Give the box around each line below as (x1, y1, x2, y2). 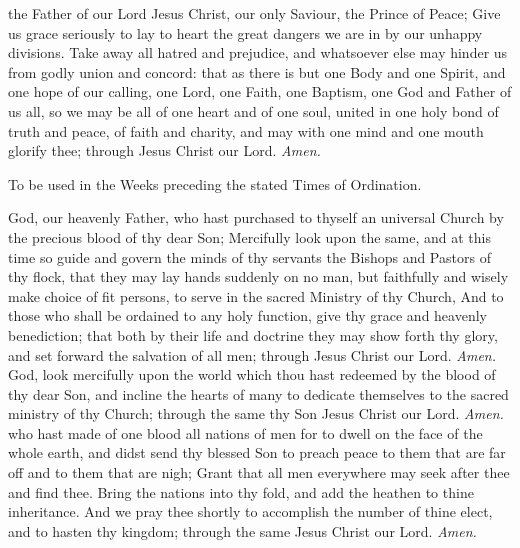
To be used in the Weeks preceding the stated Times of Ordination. (8, 173, 422, 194)
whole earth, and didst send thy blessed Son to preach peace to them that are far (8, 442, 506, 463)
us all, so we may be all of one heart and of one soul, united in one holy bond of (8, 100, 499, 121)
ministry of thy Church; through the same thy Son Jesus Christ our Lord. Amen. (8, 403, 504, 424)
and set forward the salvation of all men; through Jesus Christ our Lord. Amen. (8, 344, 497, 365)
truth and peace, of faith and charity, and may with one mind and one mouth (8, 120, 484, 141)
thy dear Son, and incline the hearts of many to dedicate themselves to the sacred (8, 383, 509, 404)
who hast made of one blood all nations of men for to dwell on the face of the (8, 422, 483, 443)
